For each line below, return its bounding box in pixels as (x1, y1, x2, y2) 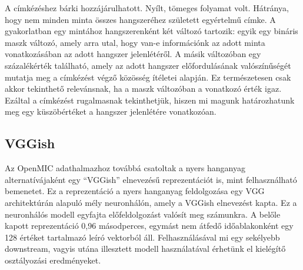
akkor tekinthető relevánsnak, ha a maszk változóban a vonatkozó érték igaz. (5, 82, 282, 95)
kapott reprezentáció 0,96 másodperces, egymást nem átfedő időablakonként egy (5, 219, 294, 232)
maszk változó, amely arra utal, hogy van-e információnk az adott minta (5, 36, 265, 48)
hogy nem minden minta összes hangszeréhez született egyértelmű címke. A (5, 13, 276, 25)
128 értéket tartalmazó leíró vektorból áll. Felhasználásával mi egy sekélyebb (5, 231, 280, 243)
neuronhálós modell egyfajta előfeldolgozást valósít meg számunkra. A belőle (5, 208, 281, 220)
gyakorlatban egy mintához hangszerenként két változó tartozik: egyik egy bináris (5, 25, 298, 37)
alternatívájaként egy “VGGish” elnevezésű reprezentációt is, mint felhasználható (5, 173, 297, 185)
